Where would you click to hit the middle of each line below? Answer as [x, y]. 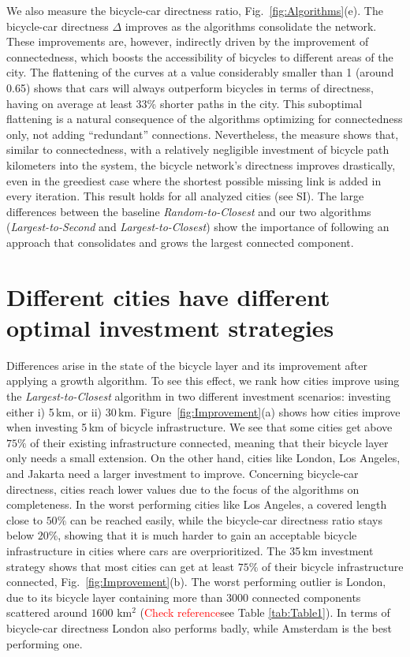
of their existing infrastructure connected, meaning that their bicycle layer [209, 442]
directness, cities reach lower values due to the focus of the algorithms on [183, 489]
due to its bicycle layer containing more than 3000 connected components [184, 597]
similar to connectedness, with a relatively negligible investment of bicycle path [198, 149]
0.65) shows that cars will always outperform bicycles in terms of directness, [190, 87]
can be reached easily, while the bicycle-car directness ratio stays [226, 519]
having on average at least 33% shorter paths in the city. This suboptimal [184, 103]
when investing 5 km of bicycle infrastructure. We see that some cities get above [199, 427]
